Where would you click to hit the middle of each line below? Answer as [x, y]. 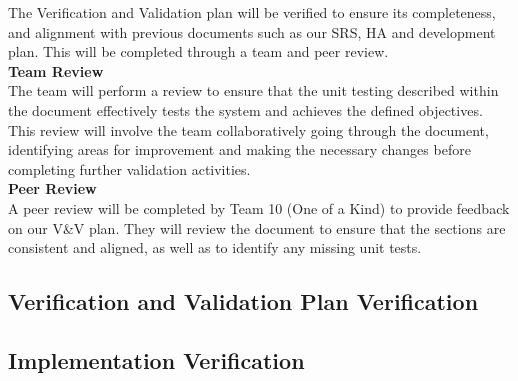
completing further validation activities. [129, 168]
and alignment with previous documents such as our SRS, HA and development [252, 31]
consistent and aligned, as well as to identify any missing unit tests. [215, 247]
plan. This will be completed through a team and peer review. [198, 51]
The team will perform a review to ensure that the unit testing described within [253, 90]
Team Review [56, 70]
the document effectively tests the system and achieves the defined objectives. [245, 109]
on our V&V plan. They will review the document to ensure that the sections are [257, 227]
